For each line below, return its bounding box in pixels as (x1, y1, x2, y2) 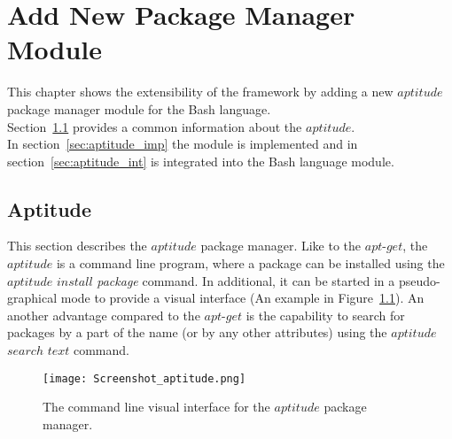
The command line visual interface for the (43, 397, 270, 416)
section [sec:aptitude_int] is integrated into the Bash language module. (7, 151, 394, 170)
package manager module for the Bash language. (7, 99, 271, 118)
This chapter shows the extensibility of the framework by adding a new (7, 82, 394, 101)
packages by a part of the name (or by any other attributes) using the (7, 323, 387, 342)
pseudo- (398, 271, 440, 289)
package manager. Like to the (200, 236, 362, 255)
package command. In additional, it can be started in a (97, 271, 395, 289)
